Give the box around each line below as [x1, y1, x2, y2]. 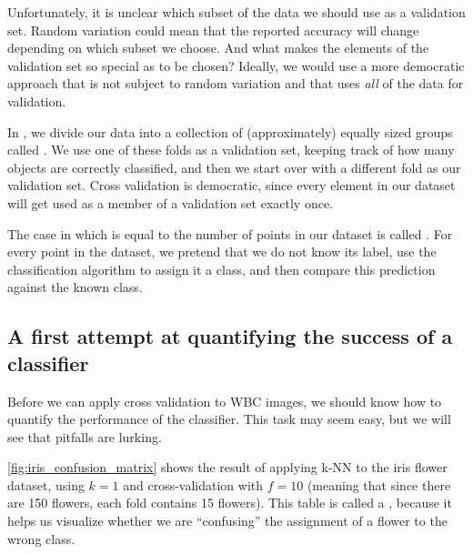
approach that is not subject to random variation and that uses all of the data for [7, 74, 464, 93]
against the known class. [7, 277, 143, 297]
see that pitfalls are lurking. [7, 427, 162, 446]
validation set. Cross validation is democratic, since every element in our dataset [7, 176, 456, 195]
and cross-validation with [123, 475, 264, 494]
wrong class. [7, 529, 75, 548]
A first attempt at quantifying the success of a [7, 322, 453, 350]
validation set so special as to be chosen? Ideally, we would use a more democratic [7, 55, 465, 75]
